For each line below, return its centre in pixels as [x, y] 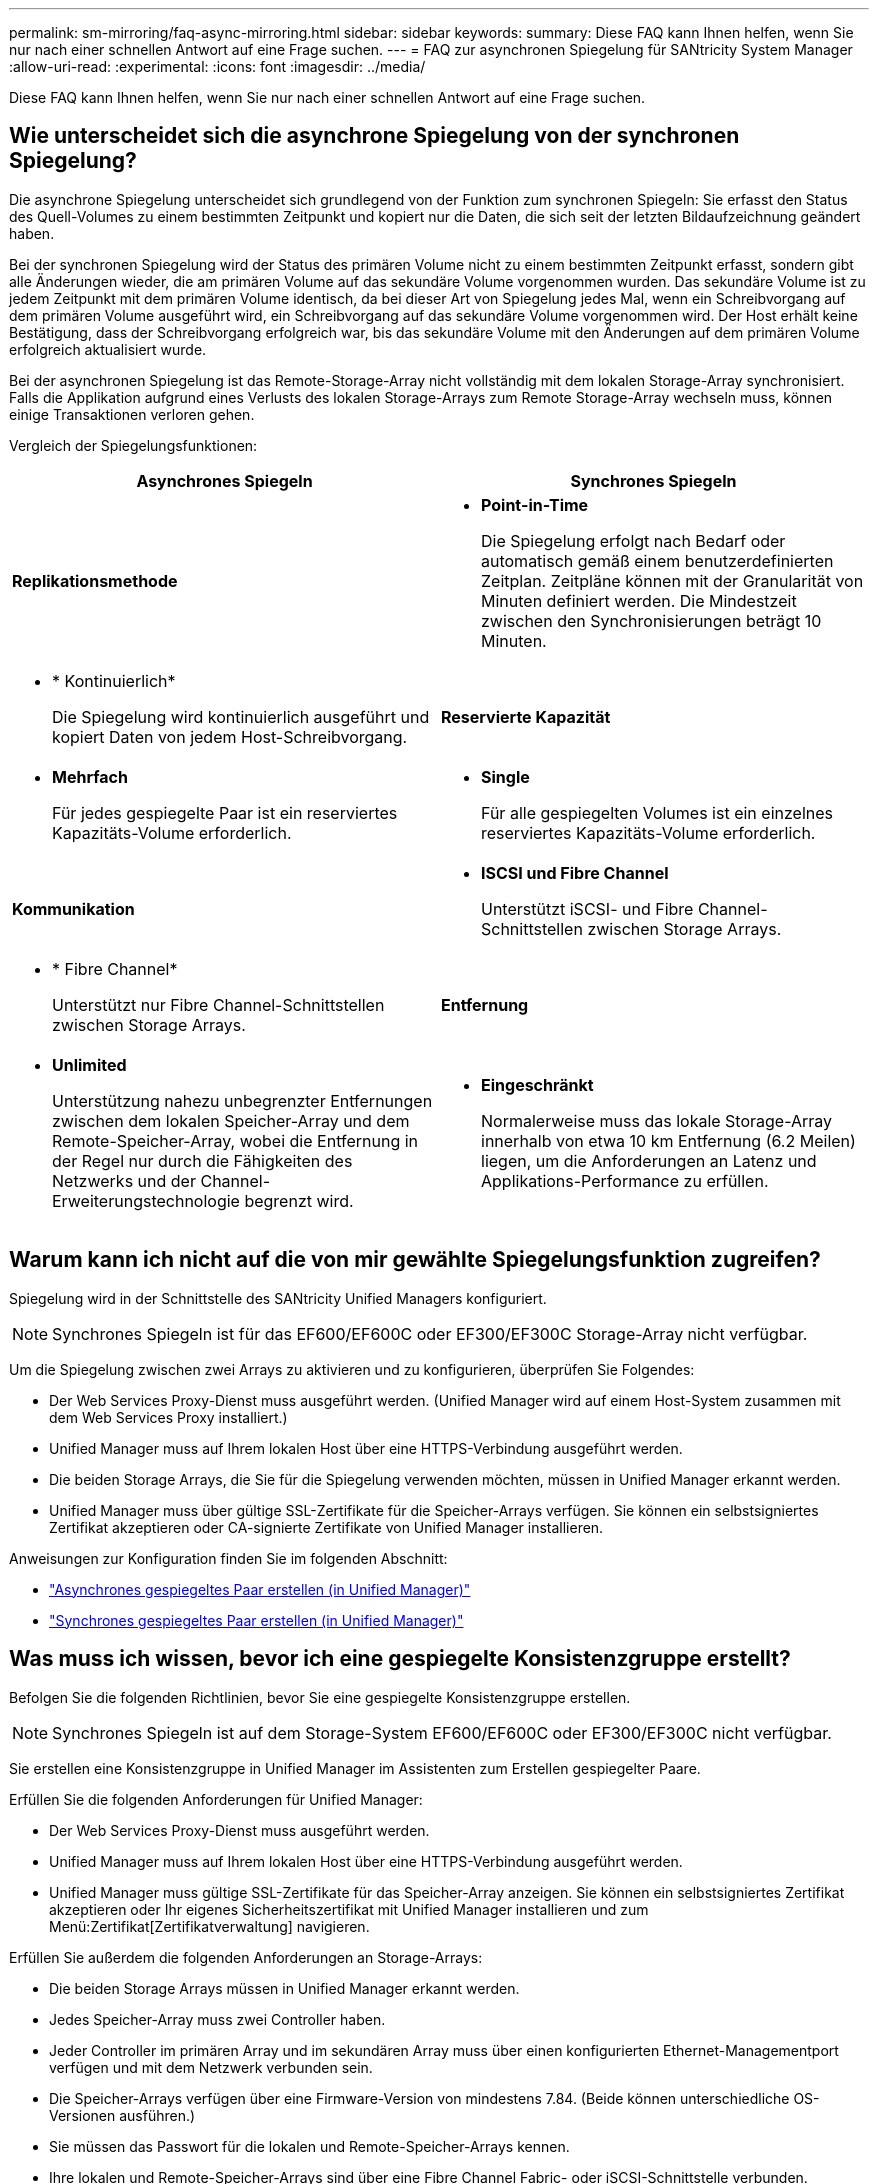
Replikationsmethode [95, 580]
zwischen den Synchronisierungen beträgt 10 [651, 620]
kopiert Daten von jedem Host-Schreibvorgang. [230, 736]
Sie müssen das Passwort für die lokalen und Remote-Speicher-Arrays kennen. [309, 2146]
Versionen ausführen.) [122, 2115]
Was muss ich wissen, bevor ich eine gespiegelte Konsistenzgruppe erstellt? [400, 1659]
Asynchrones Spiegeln [224, 480]
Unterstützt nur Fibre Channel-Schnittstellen [218, 1004]
